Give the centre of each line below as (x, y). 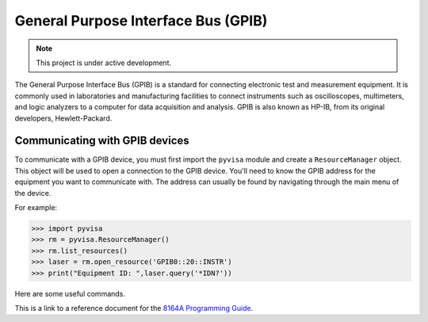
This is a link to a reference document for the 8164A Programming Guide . (134, 308)
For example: (36, 207)
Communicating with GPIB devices (102, 141)
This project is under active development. (104, 63)
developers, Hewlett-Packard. (63, 118)
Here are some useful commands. (70, 293)
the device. (33, 193)
